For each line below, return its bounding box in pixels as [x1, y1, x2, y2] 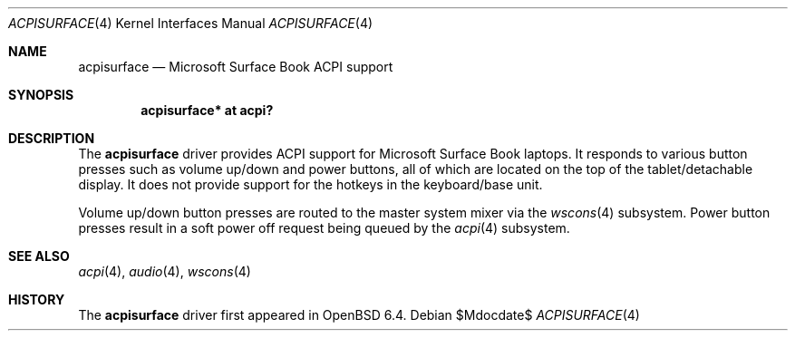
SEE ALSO [8, 248, 70, 264]
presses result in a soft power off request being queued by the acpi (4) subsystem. [78, 220, 570, 236]
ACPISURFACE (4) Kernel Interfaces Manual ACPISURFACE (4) [8, 15, 373, 31]
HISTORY [8, 292, 65, 307]
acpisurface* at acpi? [141, 102, 274, 118]
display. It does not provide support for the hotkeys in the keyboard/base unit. [78, 177, 543, 192]
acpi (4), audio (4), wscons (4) [78, 264, 251, 279]
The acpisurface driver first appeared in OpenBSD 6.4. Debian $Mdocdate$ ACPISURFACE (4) [78, 307, 640, 323]
